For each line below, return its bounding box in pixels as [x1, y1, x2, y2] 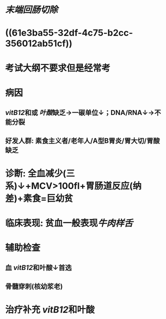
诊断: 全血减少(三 [5, 167, 75, 179]
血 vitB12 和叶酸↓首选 [5, 263, 72, 272]
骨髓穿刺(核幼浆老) [5, 282, 63, 290]
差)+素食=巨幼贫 [5, 192, 73, 204]
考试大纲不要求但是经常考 [5, 62, 111, 73]
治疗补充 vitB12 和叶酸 [5, 304, 95, 315]
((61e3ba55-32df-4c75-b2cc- [5, 27, 133, 38]
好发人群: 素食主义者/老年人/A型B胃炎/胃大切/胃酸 [5, 136, 160, 145]
